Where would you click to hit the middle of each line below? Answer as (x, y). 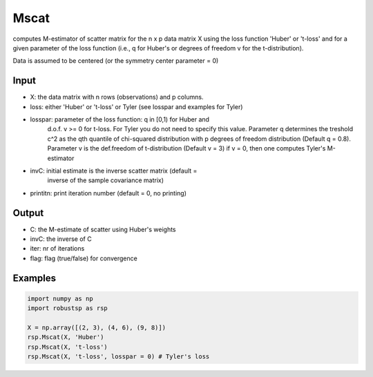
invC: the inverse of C (61, 239)
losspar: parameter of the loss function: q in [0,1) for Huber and (120, 119)
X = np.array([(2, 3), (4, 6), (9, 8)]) (96, 328)
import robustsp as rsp (68, 308)
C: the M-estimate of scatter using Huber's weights (103, 229)
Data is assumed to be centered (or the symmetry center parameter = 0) (116, 61)
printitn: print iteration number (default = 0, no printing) (108, 193)
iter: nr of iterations (57, 249)
